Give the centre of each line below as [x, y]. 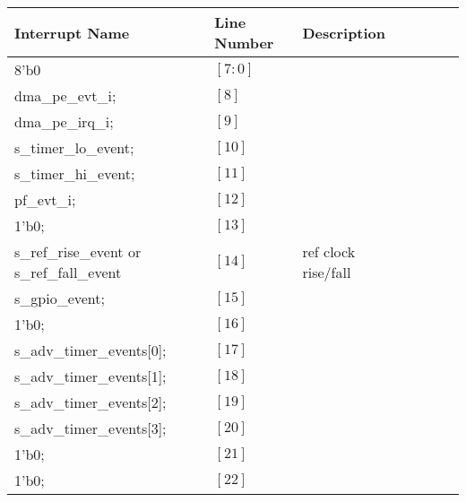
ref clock [329, 251]
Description [344, 32]
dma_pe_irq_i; [64, 121]
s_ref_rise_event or [78, 251]
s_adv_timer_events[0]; [91, 350]
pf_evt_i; [45, 199]
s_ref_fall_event [68, 272]
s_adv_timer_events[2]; [91, 402]
